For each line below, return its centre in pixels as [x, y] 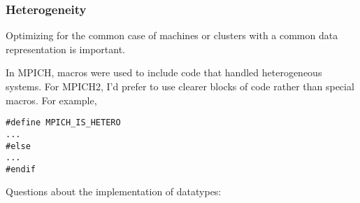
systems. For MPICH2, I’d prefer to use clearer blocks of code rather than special [180, 86]
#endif [21, 169]
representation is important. [66, 49]
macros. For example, [51, 100]
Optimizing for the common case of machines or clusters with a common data [172, 35]
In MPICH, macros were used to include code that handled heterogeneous [164, 72]
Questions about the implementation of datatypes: [114, 191]
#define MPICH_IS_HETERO [63, 123]
